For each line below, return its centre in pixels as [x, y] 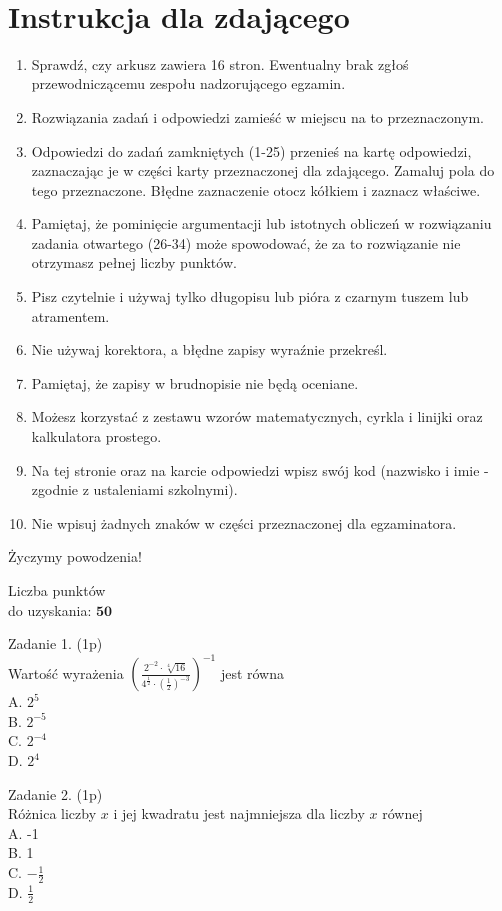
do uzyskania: [50, 609]
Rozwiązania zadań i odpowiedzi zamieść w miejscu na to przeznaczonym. [258, 116]
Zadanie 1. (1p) [55, 643]
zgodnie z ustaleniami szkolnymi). [134, 489]
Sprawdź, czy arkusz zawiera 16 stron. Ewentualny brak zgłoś [220, 63]
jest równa [252, 672]
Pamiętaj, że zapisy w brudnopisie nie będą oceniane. [195, 382]
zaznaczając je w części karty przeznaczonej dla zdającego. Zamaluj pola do [263, 170]
